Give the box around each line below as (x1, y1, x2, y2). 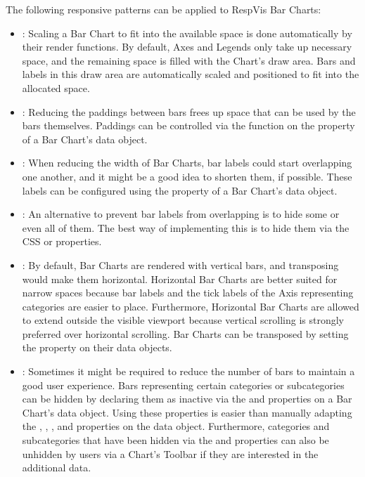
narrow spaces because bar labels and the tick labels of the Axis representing (22, 285, 354, 300)
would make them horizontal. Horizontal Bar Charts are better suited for (22, 271, 338, 286)
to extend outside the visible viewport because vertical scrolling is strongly (22, 313, 344, 327)
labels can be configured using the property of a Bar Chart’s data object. (22, 183, 338, 197)
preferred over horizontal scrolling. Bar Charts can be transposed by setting (22, 326, 349, 341)
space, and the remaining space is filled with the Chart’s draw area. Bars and (22, 53, 356, 67)
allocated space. (22, 80, 90, 95)
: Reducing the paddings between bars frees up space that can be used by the (22, 104, 356, 119)
